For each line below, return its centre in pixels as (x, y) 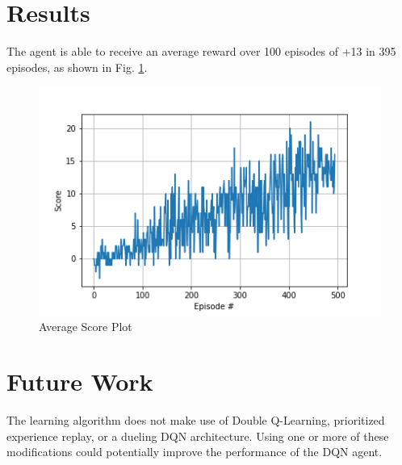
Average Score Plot (86, 326)
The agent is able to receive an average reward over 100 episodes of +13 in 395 (201, 51)
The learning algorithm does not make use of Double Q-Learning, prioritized (196, 420)
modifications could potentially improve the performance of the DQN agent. (195, 452)
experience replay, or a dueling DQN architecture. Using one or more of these (198, 436)
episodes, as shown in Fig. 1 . (77, 67)
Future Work (80, 381)
